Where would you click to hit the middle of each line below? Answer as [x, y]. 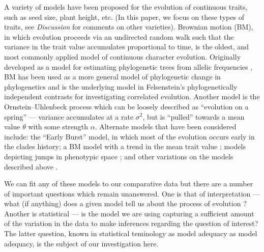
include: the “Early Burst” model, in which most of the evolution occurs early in [129, 136]
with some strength [58, 127]
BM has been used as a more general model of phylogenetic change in [112, 77]
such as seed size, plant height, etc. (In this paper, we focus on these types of [124, 17]
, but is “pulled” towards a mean [194, 116]
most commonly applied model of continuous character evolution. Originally [123, 56]
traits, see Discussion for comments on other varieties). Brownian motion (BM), [129, 27]
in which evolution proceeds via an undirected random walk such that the [119, 36]
